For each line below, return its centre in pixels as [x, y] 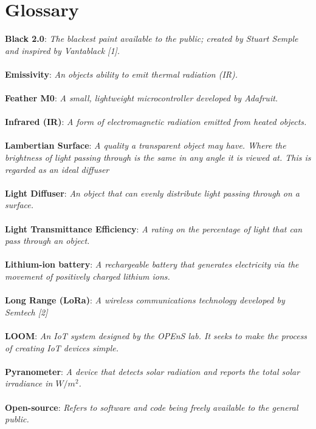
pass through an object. [47, 241]
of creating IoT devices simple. [62, 347]
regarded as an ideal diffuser [57, 169]
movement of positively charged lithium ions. [88, 276]
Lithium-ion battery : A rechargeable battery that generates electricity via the [152, 264]
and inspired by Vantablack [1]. [63, 50]
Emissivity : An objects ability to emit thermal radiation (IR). [122, 74]
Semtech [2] [26, 312]
